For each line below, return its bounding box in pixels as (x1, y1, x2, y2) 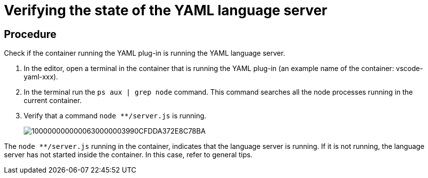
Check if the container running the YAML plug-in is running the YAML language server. (4, 49, 285, 58)
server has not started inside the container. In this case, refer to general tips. (4, 150, 253, 159)
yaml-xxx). (24, 72, 58, 81)
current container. (24, 96, 82, 105)
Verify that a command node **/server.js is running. (24, 111, 206, 120)
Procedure (4, 28, 57, 40)
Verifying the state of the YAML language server (4, 2, 327, 19)
